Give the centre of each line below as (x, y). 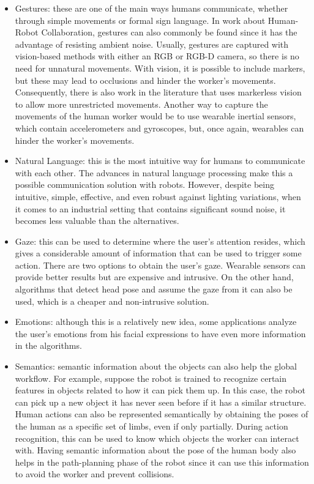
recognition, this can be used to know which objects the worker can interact (157, 438)
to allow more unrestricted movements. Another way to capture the (141, 104)
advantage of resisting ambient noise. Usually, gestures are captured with (152, 44)
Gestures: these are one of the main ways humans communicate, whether (151, 8)
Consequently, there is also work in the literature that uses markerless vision (158, 92)
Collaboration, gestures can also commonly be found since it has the (169, 32)
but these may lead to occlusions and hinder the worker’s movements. (145, 80)
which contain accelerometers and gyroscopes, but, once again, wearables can (159, 128)
